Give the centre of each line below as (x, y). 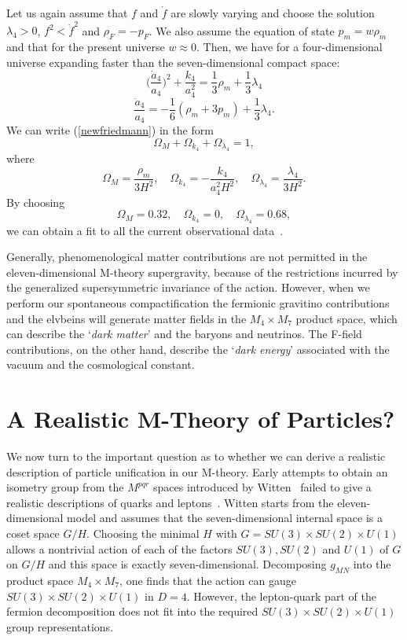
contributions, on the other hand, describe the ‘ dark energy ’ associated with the (198, 349)
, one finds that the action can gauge (208, 581)
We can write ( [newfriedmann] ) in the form (110, 130)
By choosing (36, 202)
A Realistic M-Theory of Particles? (201, 419)
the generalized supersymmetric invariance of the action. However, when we (188, 287)
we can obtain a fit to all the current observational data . (145, 230)
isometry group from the (65, 487)
